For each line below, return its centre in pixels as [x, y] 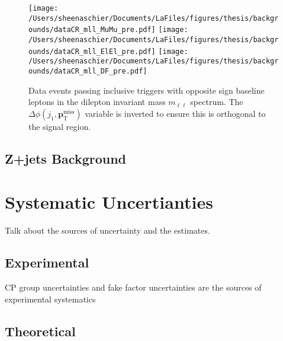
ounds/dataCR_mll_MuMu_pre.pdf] [92, 30]
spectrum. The [217, 102]
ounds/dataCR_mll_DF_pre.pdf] [88, 71]
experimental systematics [50, 299]
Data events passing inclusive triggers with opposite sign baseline [147, 90]
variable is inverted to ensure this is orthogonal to [175, 113]
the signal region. [60, 126]
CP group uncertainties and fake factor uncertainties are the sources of [133, 287]
